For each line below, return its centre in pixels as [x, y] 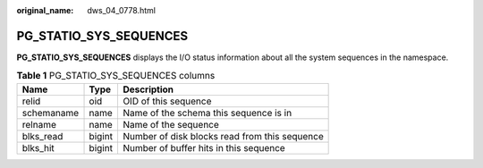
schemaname [51, 113]
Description [148, 89]
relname [39, 124]
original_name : [45, 10]
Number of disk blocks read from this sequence [223, 136]
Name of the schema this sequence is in [207, 113]
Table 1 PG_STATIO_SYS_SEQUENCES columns [116, 76]
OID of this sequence [167, 101]
